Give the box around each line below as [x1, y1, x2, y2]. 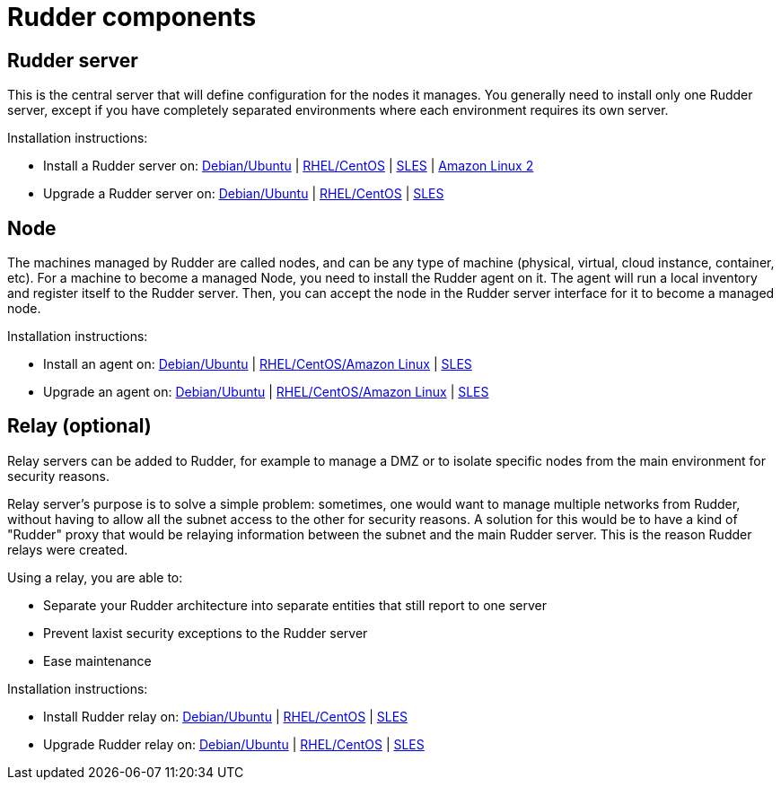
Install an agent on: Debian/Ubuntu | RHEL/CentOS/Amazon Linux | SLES [43, 356, 472, 372]
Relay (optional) [7, 415, 152, 438]
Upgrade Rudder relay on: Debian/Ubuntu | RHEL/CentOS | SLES [43, 736, 425, 752]
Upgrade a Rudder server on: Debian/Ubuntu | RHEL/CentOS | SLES [43, 186, 444, 202]
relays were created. [7, 541, 128, 557]
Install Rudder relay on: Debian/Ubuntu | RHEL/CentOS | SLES [43, 708, 408, 724]
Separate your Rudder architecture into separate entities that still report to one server [43, 597, 548, 613]
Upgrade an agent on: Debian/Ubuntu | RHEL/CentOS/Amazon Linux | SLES [43, 384, 489, 400]
